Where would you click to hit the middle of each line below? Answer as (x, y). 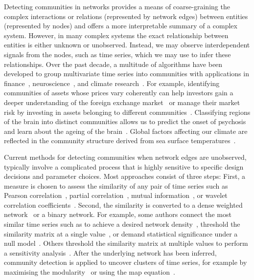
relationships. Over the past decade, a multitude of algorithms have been (113, 64)
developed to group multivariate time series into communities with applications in (127, 74)
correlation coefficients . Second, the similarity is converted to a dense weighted (123, 205)
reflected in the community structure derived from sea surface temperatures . (120, 140)
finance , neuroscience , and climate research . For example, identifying (112, 83)
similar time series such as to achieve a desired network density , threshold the (122, 224)
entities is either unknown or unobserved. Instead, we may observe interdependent (127, 45)
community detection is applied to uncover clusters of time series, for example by (126, 262)
